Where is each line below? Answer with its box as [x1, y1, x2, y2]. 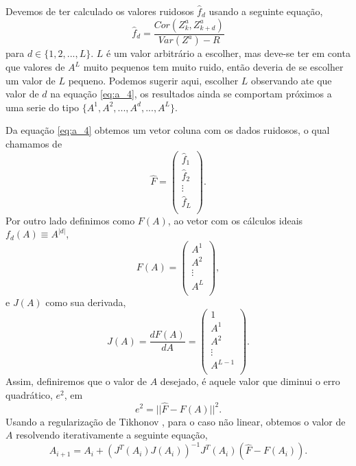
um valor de [5, 73, 56, 87]
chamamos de [5, 137, 62, 151]
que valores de [5, 60, 65, 74]
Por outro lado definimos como [5, 213, 135, 227]
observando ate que [251, 73, 332, 87]
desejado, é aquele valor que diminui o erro [160, 374, 340, 388]
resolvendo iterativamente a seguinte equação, [16, 428, 208, 442]
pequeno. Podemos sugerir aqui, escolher [68, 73, 239, 87]
